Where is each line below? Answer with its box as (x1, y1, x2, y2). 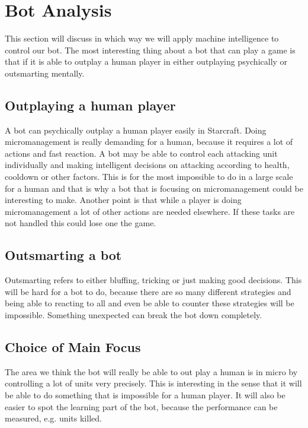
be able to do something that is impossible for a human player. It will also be (5, 389, 285, 401)
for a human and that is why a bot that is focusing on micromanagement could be (5, 182, 303, 194)
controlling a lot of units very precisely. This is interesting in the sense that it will (5, 377, 302, 389)
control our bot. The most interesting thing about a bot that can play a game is (5, 43, 296, 56)
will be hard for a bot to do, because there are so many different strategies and (5, 285, 291, 297)
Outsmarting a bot (5, 246, 122, 264)
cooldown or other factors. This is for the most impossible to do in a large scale (5, 170, 293, 183)
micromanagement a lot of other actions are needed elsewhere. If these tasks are (5, 205, 295, 217)
